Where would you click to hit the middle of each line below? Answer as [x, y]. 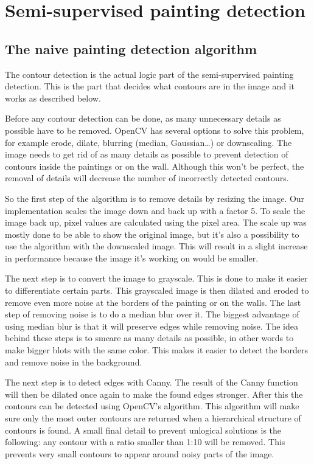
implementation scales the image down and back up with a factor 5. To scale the [155, 210]
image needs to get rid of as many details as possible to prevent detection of [147, 154]
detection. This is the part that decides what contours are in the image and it [150, 86]
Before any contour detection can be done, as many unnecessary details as [143, 118]
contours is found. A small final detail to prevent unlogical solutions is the [143, 430]
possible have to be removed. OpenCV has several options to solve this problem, [155, 130]
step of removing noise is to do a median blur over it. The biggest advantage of [152, 314]
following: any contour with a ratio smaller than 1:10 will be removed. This [145, 442]
